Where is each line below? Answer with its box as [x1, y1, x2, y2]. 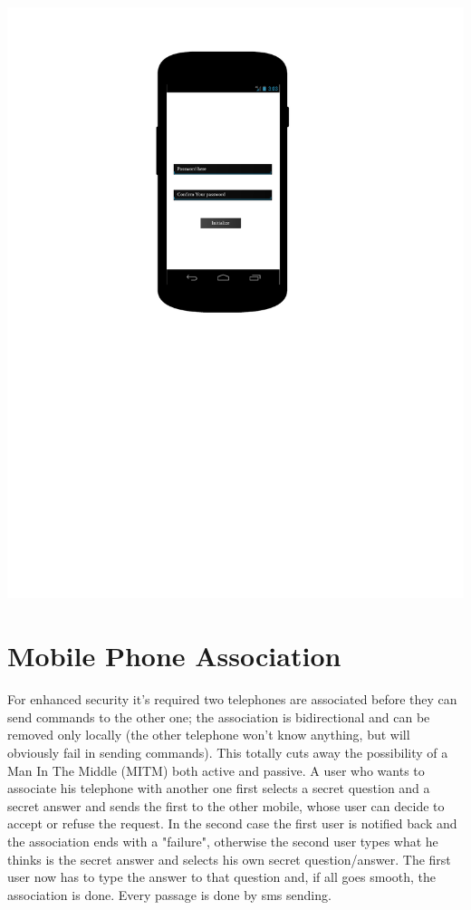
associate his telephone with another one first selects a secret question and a [7, 779, 430, 798]
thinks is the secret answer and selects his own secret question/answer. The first [7, 849, 451, 868]
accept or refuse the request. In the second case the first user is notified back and [7, 814, 457, 833]
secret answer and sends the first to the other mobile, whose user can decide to [7, 796, 445, 815]
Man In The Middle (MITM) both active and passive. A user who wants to [7, 760, 425, 779]
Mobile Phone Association [7, 637, 341, 674]
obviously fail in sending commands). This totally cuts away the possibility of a [7, 742, 448, 761]
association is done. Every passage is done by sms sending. [7, 885, 332, 904]
